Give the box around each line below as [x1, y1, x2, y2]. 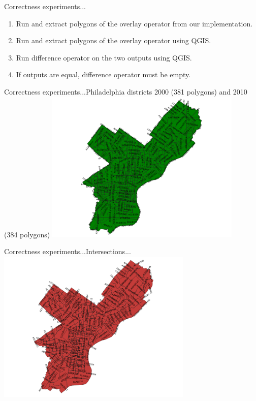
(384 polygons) [4, 229, 50, 239]
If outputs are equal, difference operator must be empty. [16, 69, 191, 80]
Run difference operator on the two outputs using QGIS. [16, 52, 192, 63]
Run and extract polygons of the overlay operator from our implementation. [16, 18, 253, 28]
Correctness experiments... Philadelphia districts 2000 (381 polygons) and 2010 [4, 86, 247, 97]
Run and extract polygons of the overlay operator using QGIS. [16, 35, 211, 46]
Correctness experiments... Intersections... [4, 246, 131, 257]
